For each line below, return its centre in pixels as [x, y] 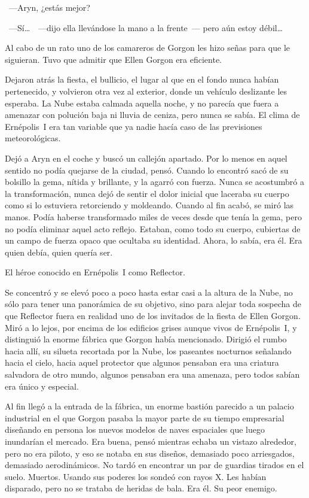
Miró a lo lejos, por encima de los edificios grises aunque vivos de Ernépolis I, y [151, 327]
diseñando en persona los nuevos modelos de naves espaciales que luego [135, 429]
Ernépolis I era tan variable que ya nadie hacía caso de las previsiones [134, 126]
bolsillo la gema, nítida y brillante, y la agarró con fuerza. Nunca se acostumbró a [154, 182]
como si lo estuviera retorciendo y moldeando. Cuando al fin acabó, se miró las [149, 205]
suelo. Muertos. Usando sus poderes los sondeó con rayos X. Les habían [136, 476]
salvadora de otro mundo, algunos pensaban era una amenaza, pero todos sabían [152, 374]
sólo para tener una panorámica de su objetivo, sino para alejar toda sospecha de [153, 304]
